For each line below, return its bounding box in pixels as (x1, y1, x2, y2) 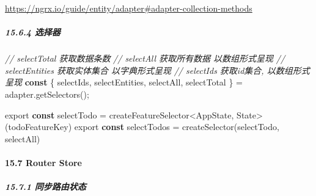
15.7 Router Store (5, 156, 82, 169)
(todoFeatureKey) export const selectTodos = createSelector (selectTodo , (5, 120, 279, 133)
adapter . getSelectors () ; (5, 87, 89, 100)
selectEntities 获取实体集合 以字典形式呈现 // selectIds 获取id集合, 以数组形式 (5, 64, 310, 76)
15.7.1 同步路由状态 (5, 180, 86, 193)
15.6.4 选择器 (5, 26, 61, 38)
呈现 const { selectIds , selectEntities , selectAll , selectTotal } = (5, 76, 243, 89)
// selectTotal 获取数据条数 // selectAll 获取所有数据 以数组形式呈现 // (5, 52, 285, 65)
